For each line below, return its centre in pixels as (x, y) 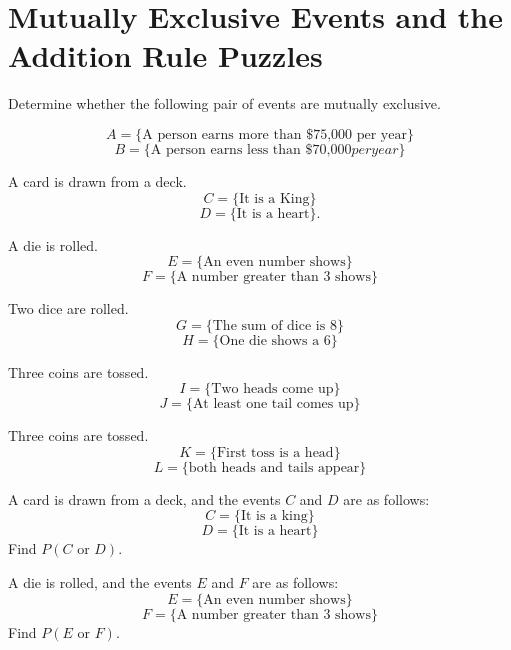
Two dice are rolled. (68, 308)
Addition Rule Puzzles (165, 55)
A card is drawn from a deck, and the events (144, 498)
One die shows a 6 (275, 340)
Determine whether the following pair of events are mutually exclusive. (224, 103)
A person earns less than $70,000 (251, 149)
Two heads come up (272, 389)
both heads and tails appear (274, 467)
